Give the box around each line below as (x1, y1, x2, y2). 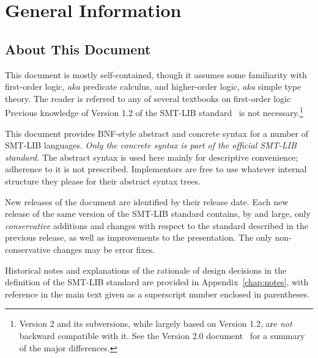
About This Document (5, 39, 151, 58)
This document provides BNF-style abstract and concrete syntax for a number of (5, 126, 309, 139)
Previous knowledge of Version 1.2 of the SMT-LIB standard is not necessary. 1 (5, 104, 303, 119)
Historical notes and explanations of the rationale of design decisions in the (5, 263, 287, 276)
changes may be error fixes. (53, 243, 155, 255)
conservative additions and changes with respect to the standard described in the (5, 219, 308, 232)
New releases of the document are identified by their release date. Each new (5, 195, 289, 208)
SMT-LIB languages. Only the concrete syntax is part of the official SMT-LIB (5, 139, 297, 152)
